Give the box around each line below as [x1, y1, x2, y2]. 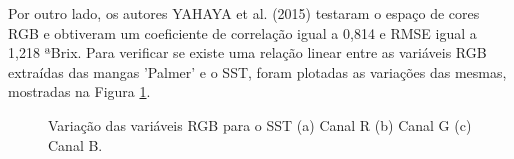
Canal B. [48, 134, 103, 155]
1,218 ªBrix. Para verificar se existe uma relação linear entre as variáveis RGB [8, 42, 487, 63]
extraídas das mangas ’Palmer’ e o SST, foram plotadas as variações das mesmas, [8, 61, 507, 82]
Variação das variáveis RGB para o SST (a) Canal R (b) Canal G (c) [48, 114, 472, 135]
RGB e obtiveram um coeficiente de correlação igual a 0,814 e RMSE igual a [8, 22, 477, 43]
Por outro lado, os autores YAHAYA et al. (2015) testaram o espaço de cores [8, 3, 480, 23]
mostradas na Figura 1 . [8, 81, 151, 102]
